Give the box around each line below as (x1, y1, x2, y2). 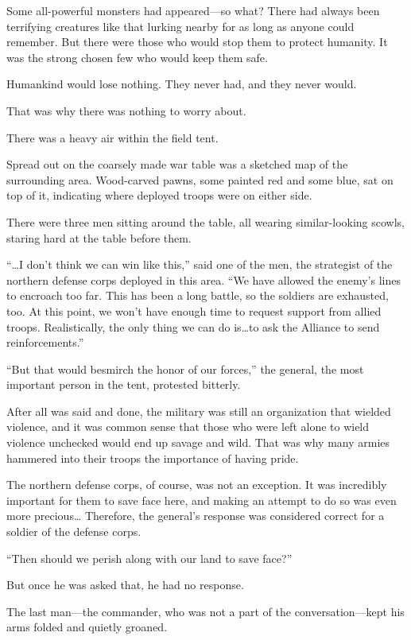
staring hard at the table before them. (6, 229, 192, 246)
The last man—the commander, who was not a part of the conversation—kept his (6, 603, 405, 619)
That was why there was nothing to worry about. (6, 102, 246, 118)
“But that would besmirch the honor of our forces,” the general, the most (6, 360, 364, 377)
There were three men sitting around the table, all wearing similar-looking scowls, (6, 213, 405, 230)
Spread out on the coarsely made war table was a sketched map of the (6, 156, 348, 173)
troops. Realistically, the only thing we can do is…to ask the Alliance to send (6, 318, 380, 335)
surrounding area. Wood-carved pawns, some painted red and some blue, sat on (6, 171, 394, 188)
